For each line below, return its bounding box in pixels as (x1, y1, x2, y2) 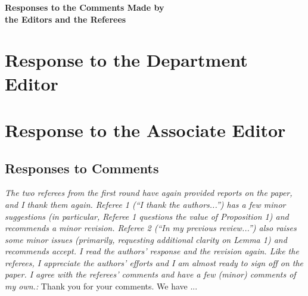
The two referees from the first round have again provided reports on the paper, (5, 186, 293, 199)
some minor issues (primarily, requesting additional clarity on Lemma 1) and (5, 233, 287, 245)
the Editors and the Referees (5, 13, 126, 25)
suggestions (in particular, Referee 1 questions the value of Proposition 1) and (5, 210, 289, 222)
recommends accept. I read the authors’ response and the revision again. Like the (5, 245, 299, 257)
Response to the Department (5, 48, 248, 72)
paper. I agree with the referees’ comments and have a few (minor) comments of (5, 268, 296, 281)
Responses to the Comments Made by (5, 1, 164, 13)
